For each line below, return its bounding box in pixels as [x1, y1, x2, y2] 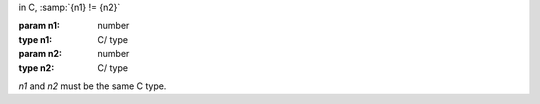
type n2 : [18, 61, 55, 74]
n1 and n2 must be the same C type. [18, 80, 167, 92]
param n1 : [18, 20, 60, 32]
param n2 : [18, 48, 63, 60]
